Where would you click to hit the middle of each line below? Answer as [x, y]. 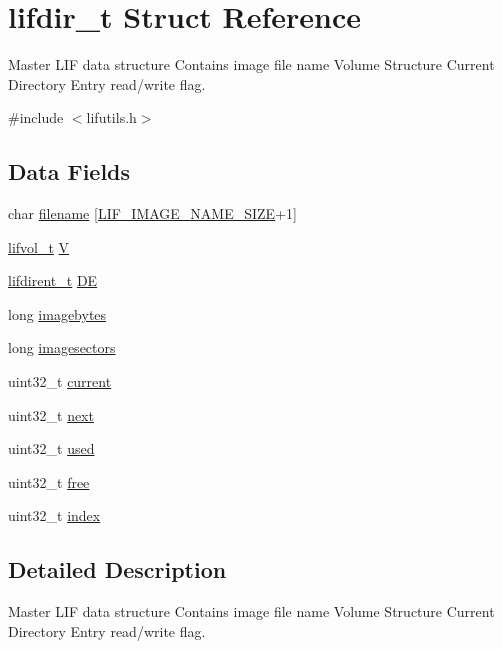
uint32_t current [60, 381]
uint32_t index [54, 515]
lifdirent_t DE [53, 280]
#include [36, 117]
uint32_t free [49, 481]
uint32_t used [51, 448]
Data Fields [69, 171]
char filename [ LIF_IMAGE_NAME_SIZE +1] [152, 213]
